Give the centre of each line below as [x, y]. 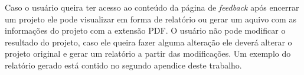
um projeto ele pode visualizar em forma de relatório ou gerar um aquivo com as [151, 19]
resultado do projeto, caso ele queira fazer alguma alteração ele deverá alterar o [148, 42]
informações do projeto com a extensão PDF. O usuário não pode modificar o [145, 30]
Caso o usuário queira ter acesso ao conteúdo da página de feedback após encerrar [152, 7]
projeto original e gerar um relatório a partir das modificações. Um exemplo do [148, 53]
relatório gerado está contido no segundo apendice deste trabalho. [123, 65]
